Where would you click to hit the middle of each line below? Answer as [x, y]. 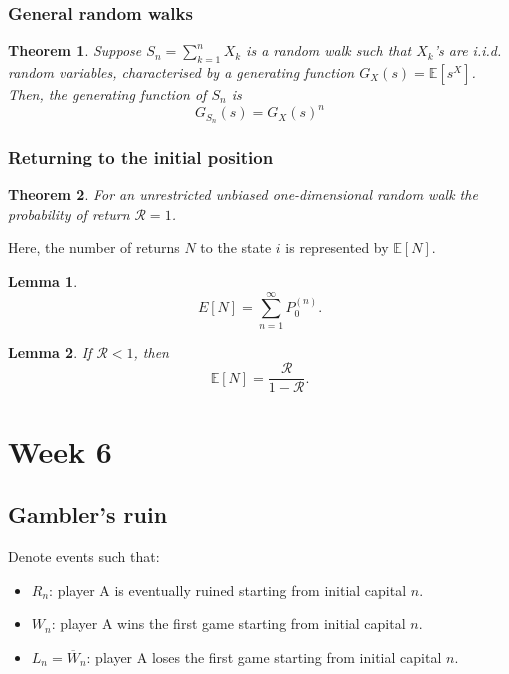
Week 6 [60, 450]
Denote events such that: [84, 555]
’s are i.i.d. [467, 50]
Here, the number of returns [94, 247]
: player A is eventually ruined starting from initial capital [228, 589]
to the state [236, 247]
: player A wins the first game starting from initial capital [228, 623]
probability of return [69, 213]
